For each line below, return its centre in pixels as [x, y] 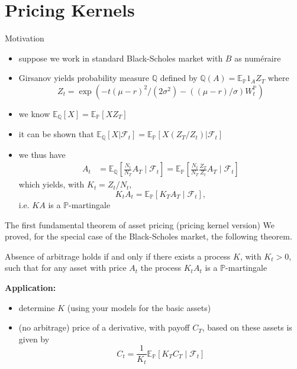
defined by [179, 78]
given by [34, 339]
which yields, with [51, 184]
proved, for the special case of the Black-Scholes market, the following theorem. [148, 236]
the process [161, 268]
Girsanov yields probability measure [84, 78]
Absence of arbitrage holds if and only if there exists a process [118, 256]
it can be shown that [56, 134]
